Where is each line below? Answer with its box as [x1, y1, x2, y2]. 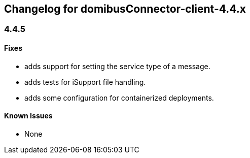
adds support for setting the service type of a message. [24, 61, 210, 71]
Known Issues [4, 111, 53, 120]
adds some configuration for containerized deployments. [24, 93, 214, 102]
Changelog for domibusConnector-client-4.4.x [4, 3, 246, 15]
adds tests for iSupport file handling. [24, 77, 146, 86]
